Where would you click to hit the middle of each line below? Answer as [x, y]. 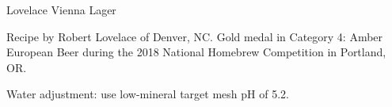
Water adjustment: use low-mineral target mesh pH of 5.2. [148, 94]
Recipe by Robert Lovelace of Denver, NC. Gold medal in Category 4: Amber [195, 36]
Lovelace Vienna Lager [61, 10]
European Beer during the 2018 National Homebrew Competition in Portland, [196, 52]
